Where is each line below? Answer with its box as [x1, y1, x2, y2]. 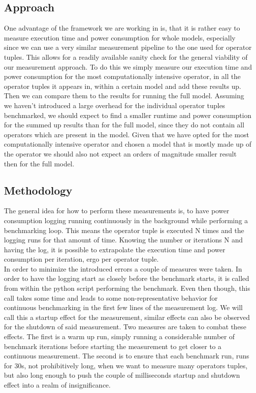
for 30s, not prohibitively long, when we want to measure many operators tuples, [4, 360, 248, 370]
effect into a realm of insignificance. [4, 380, 111, 390]
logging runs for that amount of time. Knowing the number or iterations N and [4, 235, 243, 245]
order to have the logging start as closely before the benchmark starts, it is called [4, 273, 250, 283]
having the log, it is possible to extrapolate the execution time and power [4, 244, 225, 254]
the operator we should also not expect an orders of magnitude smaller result [4, 148, 237, 158]
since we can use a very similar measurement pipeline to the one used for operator [4, 42, 252, 52]
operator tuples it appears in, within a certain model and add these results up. [4, 80, 241, 91]
